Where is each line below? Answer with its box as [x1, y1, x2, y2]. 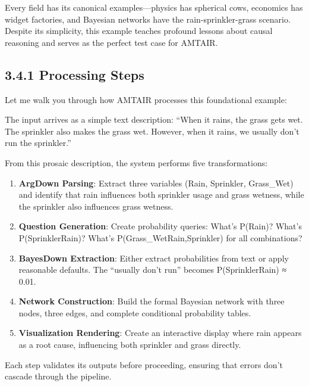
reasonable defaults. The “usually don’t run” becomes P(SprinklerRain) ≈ [18, 263, 287, 276]
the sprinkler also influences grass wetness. [18, 200, 174, 212]
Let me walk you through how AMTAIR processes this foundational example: [5, 93, 287, 105]
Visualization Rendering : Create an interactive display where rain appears [18, 326, 302, 339]
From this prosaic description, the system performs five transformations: [5, 156, 268, 169]
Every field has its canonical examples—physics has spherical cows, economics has [5, 1, 303, 13]
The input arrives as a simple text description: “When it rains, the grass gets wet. [5, 113, 303, 126]
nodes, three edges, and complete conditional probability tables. [18, 306, 251, 319]
